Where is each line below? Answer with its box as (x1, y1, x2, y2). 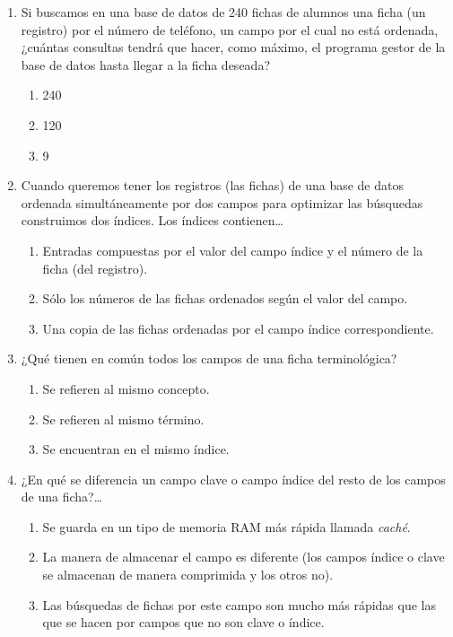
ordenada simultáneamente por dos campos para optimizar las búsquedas (21, 193, 423, 212)
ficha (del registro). (42, 258, 148, 277)
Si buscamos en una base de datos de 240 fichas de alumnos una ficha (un (21, 3, 426, 21)
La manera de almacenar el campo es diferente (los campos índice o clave (42, 547, 445, 566)
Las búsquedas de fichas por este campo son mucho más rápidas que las (42, 595, 437, 614)
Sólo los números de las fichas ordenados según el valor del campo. (42, 289, 408, 308)
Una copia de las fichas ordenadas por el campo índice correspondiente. (42, 318, 434, 337)
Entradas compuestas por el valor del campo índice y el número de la (42, 240, 423, 259)
